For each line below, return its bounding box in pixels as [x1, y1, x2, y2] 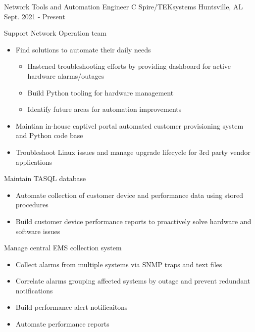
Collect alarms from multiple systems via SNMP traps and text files [15, 259, 222, 269]
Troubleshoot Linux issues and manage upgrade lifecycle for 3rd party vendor [15, 146, 251, 157]
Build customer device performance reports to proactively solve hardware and [15, 216, 252, 226]
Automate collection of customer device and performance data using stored [15, 190, 244, 200]
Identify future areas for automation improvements [27, 104, 182, 114]
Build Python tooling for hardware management [27, 87, 174, 97]
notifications [15, 285, 53, 295]
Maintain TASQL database [4, 173, 86, 184]
